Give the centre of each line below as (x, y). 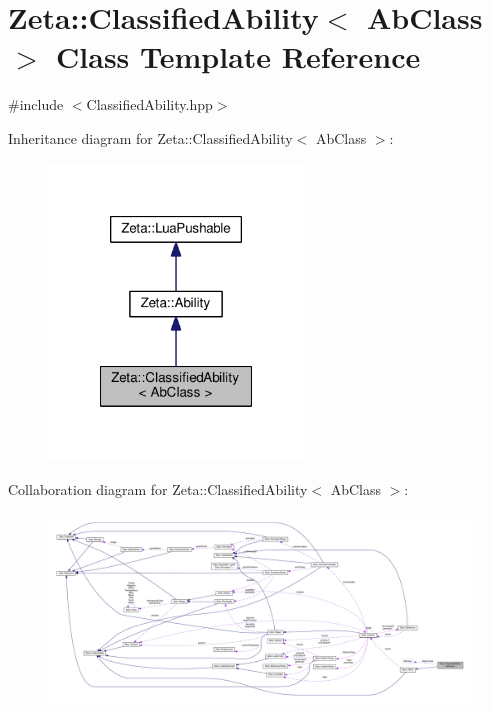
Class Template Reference (238, 56)
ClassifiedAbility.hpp (149, 104)
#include (36, 104)
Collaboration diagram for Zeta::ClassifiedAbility (158, 488)
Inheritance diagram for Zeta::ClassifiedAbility (150, 137)
